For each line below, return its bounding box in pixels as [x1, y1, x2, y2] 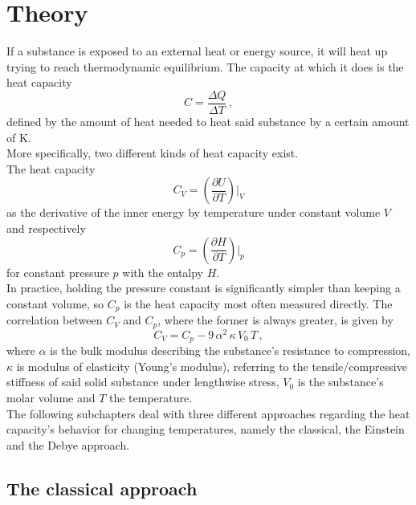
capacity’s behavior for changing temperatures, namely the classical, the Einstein [6, 421, 405, 438]
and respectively [6, 219, 86, 236]
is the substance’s [297, 373, 384, 390]
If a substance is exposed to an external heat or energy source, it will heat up [6, 43, 388, 59]
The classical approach [6, 475, 198, 500]
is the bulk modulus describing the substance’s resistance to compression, [50, 342, 410, 359]
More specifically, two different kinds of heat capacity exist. [6, 145, 299, 161]
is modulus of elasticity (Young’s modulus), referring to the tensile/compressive [16, 357, 407, 374]
